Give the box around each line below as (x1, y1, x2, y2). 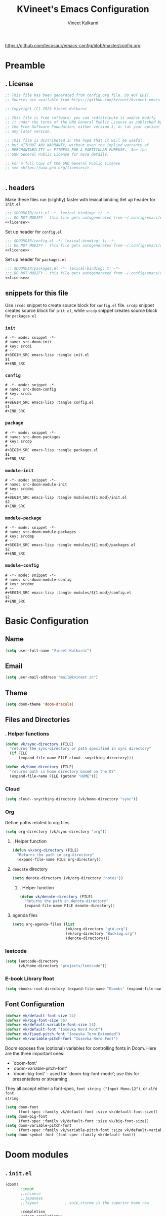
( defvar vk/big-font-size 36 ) (5, 1018, 68, 1023)
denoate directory (12, 866, 48, 872)
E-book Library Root (5, 975, 54, 982)
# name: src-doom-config (5, 387, 56, 392)
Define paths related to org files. (5, 820, 71, 826)
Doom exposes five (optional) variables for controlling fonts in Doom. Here (5, 1045, 157, 1051)
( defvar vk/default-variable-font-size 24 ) (5, 1023, 96, 1028)
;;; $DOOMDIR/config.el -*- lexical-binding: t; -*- (5, 238, 116, 243)
